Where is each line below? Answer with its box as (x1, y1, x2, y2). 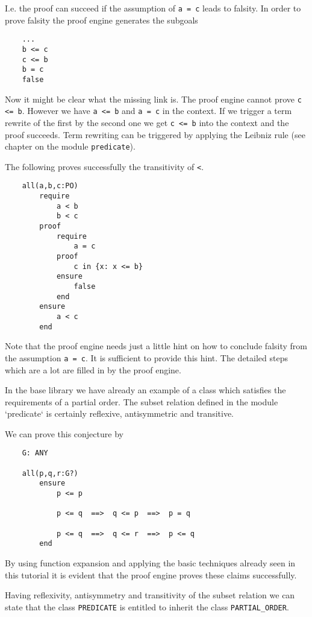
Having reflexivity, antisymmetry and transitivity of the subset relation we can (5, 589, 295, 601)
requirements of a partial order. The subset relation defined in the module (5, 395, 278, 408)
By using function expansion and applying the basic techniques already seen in (5, 557, 296, 569)
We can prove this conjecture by (5, 427, 123, 440)
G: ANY (22, 449, 48, 458)
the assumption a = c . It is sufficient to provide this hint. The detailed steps (5, 351, 288, 364)
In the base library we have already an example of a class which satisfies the (5, 384, 286, 396)
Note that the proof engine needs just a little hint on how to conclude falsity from (5, 340, 307, 352)
